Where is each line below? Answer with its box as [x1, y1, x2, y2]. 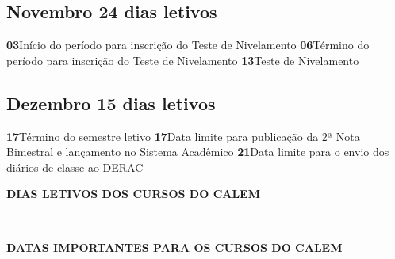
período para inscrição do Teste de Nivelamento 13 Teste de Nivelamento [6, 51, 359, 68]
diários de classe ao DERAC [6, 158, 144, 175]
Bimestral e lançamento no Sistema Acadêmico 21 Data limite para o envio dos [6, 143, 389, 160]
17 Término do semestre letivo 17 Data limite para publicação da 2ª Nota [6, 128, 360, 144]
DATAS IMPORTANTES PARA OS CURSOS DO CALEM [6, 238, 343, 255]
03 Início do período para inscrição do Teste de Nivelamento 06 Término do [6, 36, 370, 53]
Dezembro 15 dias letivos [6, 90, 216, 115]
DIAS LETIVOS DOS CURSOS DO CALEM [6, 185, 260, 202]
